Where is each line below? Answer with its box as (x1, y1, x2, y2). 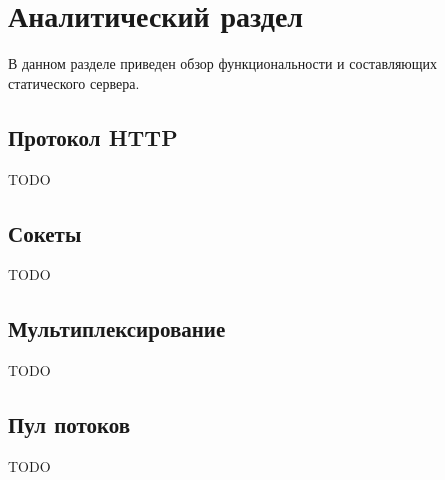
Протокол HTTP (8, 121, 178, 152)
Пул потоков (8, 409, 131, 440)
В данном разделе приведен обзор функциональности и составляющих (8, 53, 438, 74)
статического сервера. (8, 72, 140, 93)
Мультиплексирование (8, 313, 226, 344)
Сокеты (8, 217, 82, 248)
